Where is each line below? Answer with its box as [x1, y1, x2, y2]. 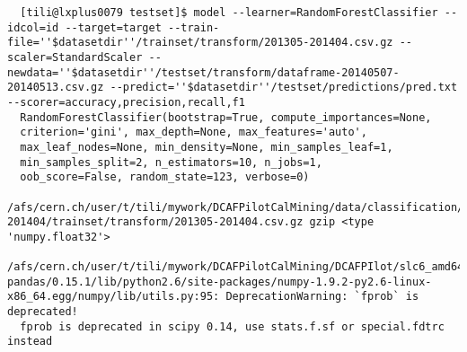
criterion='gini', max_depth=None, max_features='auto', [20, 126, 367, 139]
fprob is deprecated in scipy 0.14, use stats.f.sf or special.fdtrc [20, 320, 445, 333]
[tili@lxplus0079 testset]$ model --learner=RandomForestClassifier [20, 6, 438, 19]
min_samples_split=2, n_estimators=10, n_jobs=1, [20, 155, 322, 169]
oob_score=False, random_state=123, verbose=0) [20, 171, 310, 184]
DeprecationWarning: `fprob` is [225, 290, 419, 304]
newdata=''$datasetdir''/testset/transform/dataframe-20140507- [7, 66, 400, 79]
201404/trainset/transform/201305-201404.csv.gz [7, 216, 304, 229]
